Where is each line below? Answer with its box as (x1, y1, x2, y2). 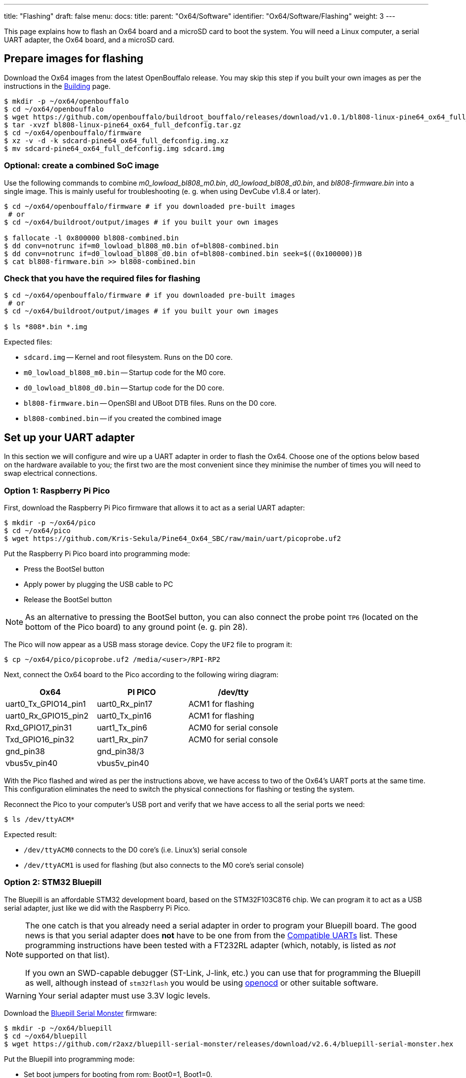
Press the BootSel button (24, 564, 105, 573)
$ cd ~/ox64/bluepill (4, 1032, 87, 1040)
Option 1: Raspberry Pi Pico (4, 485, 110, 496)
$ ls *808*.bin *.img (4, 323, 87, 331)
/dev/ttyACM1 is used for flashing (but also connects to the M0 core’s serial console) (24, 860, 304, 869)
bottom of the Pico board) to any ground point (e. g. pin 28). (25, 621, 248, 632)
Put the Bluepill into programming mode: (4, 1054, 135, 1063)
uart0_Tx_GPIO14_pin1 (5, 698, 86, 709)
